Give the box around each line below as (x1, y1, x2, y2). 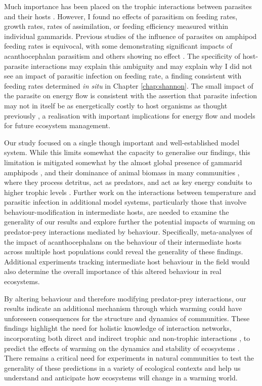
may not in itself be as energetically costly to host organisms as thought (4, 100, 228, 110)
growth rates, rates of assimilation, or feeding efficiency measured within (4, 21, 229, 31)
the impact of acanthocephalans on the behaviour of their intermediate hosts (4, 236, 242, 247)
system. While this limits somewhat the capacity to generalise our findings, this (4, 147, 250, 158)
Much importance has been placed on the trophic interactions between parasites (4, 1, 252, 11)
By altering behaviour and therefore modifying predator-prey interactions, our (4, 293, 246, 303)
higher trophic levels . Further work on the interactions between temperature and (4, 186, 256, 197)
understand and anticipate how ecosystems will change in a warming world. (4, 372, 238, 383)
